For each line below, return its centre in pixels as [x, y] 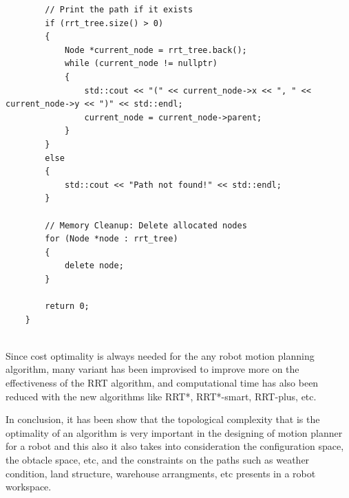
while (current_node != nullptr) [141, 64]
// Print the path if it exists [119, 10]
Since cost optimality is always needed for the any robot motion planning [160, 355]
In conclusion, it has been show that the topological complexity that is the [163, 419]
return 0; [67, 306]
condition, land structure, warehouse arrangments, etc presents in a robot [161, 473]
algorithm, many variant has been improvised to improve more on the [152, 369]
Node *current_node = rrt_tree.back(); [156, 50]
